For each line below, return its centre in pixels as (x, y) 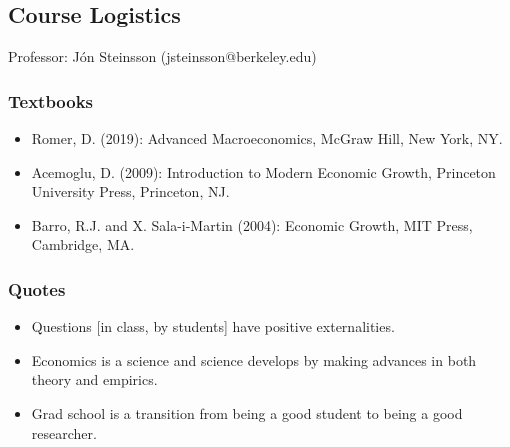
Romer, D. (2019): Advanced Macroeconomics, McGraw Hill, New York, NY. (267, 138)
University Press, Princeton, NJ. (130, 191)
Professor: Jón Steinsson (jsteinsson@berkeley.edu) (162, 56)
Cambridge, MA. (83, 244)
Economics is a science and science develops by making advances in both (254, 359)
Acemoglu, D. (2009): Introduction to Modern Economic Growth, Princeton (263, 171)
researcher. (64, 432)
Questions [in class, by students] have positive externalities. (213, 326)
